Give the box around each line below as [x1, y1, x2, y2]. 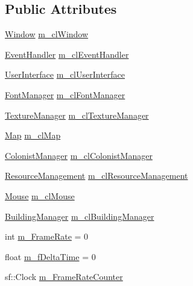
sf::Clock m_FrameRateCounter [5, 270, 123, 283]
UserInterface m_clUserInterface [5, 68, 125, 81]
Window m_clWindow [5, 28, 89, 40]
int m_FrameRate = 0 [5, 230, 89, 243]
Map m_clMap [5, 129, 61, 141]
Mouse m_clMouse [5, 189, 75, 202]
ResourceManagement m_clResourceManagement [5, 169, 188, 182]
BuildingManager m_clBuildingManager [5, 210, 154, 222]
